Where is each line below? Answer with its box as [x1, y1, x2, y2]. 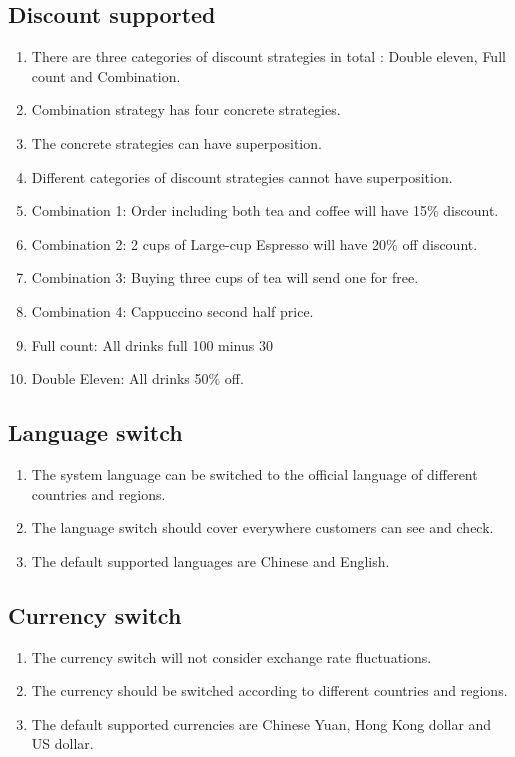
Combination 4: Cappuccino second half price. [31, 300, 314, 321]
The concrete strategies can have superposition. [31, 132, 322, 153]
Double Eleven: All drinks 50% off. [31, 368, 244, 389]
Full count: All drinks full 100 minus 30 [31, 334, 273, 355]
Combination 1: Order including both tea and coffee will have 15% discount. [31, 200, 499, 221]
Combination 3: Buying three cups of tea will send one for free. [31, 267, 419, 288]
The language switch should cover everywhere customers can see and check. [31, 517, 494, 538]
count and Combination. [31, 65, 181, 86]
